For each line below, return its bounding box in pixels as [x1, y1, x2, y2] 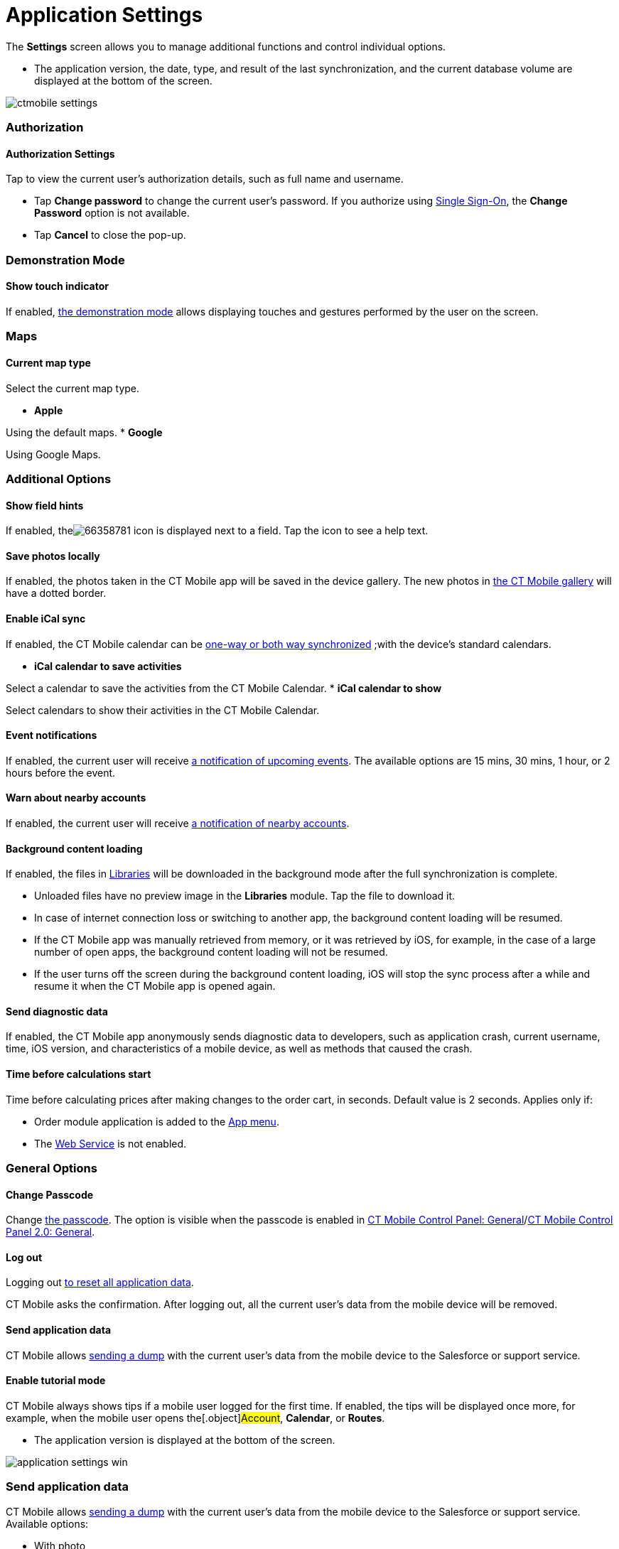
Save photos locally [6, 549, 100, 562]
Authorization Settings [6, 147, 115, 160]
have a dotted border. [6, 587, 107, 600]
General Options [6, 1161, 97, 1176]
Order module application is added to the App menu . [34, 1115, 279, 1128]
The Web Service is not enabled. [34, 1137, 187, 1150]
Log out [6, 1251, 43, 1263]
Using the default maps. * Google [6, 426, 163, 438]
